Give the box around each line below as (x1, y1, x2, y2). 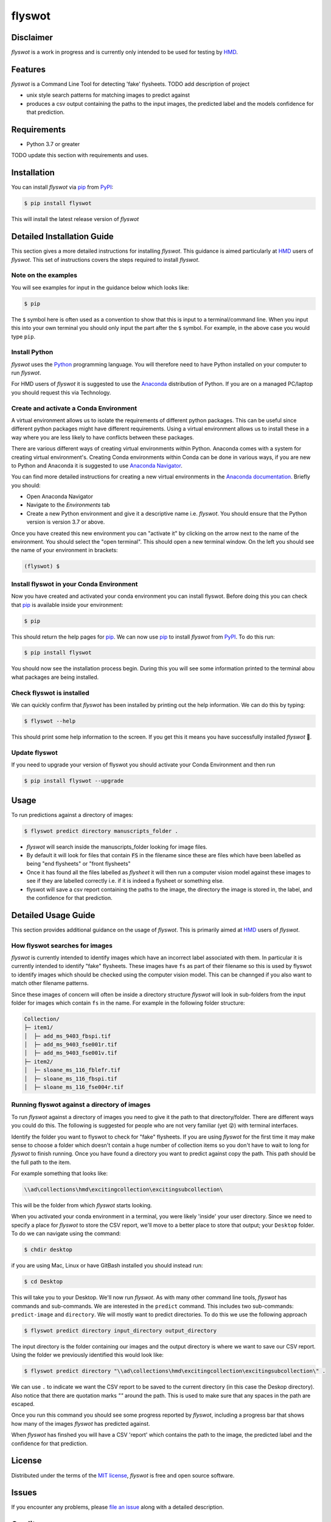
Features (11, 64, 46, 74)
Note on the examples (11, 271, 77, 279)
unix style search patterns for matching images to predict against (26, 91, 190, 99)
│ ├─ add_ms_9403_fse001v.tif (24, 1050, 118, 1056)
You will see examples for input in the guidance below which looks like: (11, 284, 189, 291)
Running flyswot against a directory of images (11, 1101, 151, 1109)
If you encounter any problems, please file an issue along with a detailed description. (11, 1504, 225, 1511)
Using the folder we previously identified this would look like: (11, 1352, 164, 1359)
